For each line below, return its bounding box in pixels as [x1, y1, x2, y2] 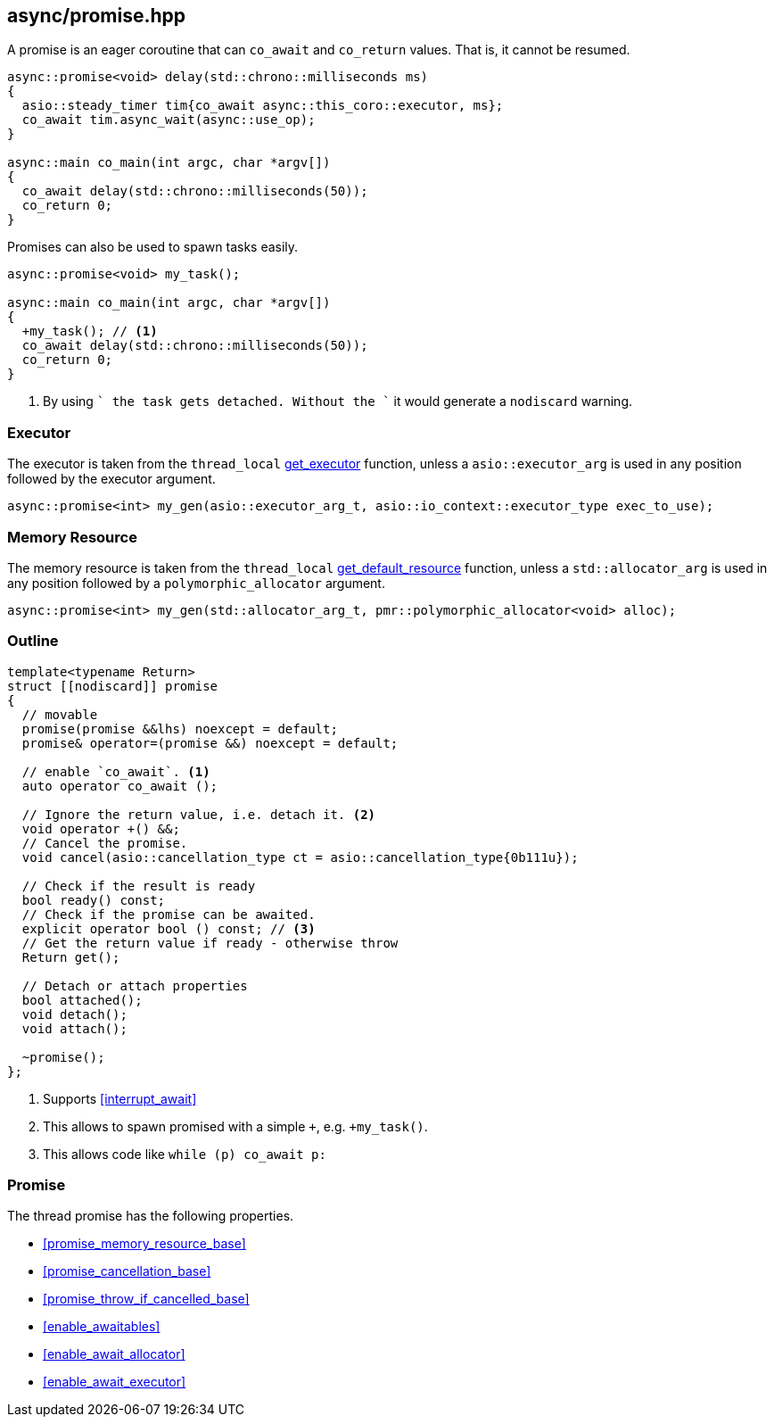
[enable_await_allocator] [43, 1346, 185, 1362]
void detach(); [21, 1006, 128, 1022]
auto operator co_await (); [21, 778, 218, 793]
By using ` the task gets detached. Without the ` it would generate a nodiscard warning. [43, 393, 633, 410]
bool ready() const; [21, 892, 166, 907]
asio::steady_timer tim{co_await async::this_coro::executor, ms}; [21, 98, 504, 113]
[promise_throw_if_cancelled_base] [43, 1291, 250, 1307]
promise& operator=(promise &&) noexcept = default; [21, 735, 399, 750]
